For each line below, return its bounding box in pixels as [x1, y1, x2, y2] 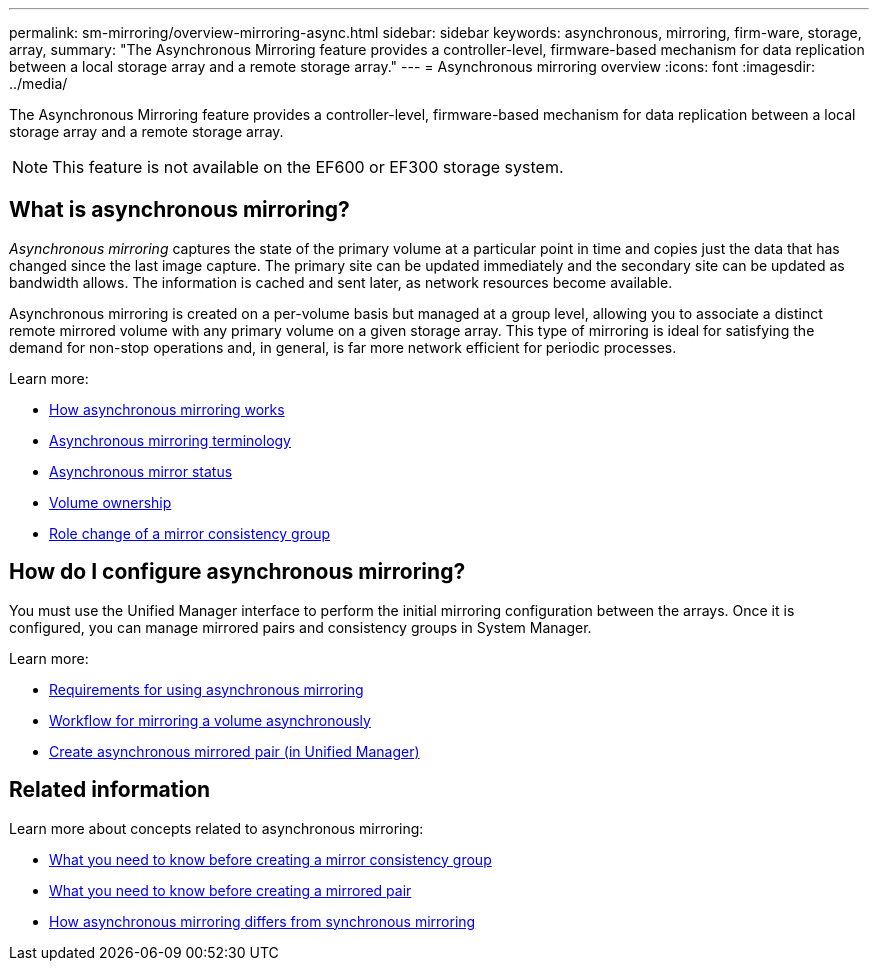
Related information [9, 777, 211, 803]
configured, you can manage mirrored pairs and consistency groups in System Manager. [9, 618, 592, 636]
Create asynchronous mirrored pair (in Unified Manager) [49, 742, 420, 760]
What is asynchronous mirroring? [9, 197, 350, 223]
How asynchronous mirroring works [49, 400, 285, 418]
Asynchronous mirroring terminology [49, 431, 291, 449]
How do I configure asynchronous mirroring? [9, 559, 466, 585]
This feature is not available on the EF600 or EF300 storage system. [52, 157, 564, 177]
